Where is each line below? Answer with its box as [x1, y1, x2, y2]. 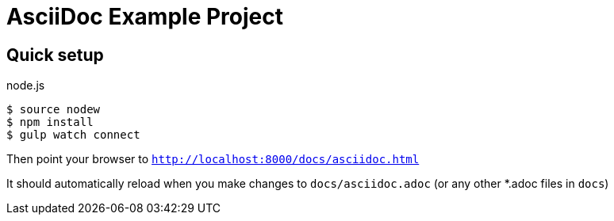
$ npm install [6, 116, 94, 129]
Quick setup [6, 44, 104, 65]
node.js [6, 78, 45, 93]
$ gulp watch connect [6, 128, 140, 142]
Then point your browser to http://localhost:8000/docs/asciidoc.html [6, 152, 420, 166]
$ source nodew [6, 103, 101, 116]
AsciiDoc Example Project [6, 3, 284, 30]
